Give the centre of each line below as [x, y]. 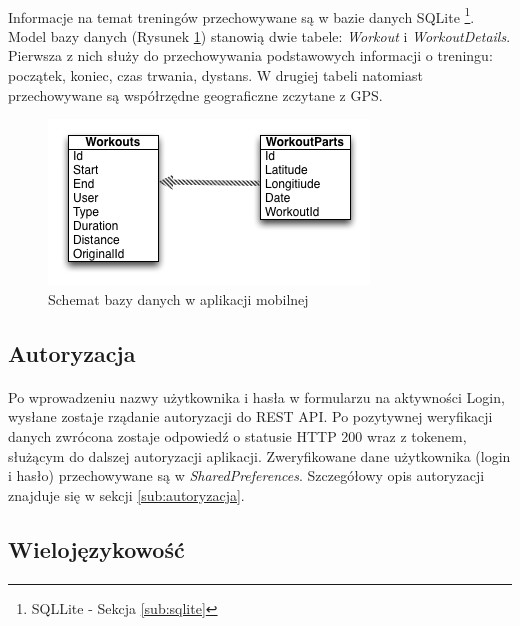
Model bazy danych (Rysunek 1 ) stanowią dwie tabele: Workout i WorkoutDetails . [259, 35]
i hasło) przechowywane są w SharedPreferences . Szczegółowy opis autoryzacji [246, 475]
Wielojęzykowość [96, 548]
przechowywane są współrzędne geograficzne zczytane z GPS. [195, 94]
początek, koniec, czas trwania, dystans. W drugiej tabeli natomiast [215, 75]
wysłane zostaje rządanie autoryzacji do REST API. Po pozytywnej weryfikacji [250, 416]
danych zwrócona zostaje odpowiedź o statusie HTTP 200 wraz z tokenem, [237, 435]
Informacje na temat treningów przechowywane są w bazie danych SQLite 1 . [241, 15]
